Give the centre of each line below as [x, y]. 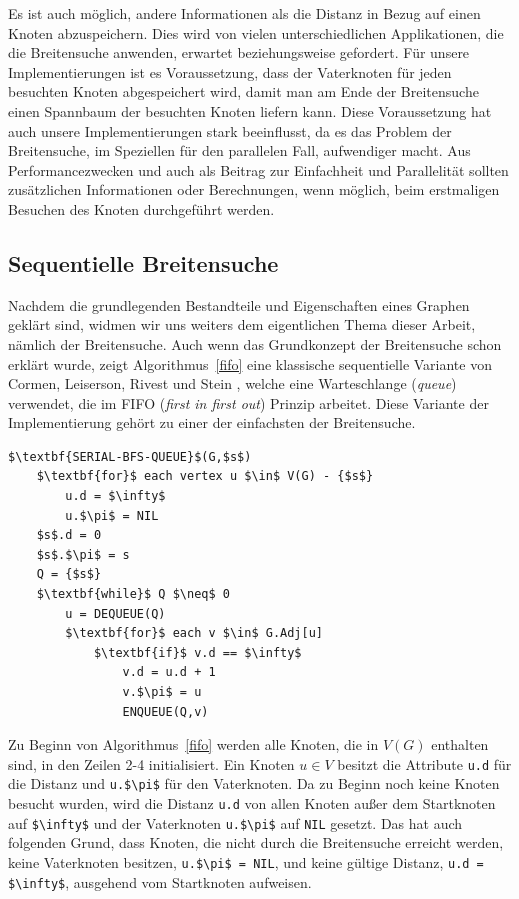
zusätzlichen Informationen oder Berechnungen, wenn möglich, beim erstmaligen [254, 189]
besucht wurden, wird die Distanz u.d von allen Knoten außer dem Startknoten [252, 803]
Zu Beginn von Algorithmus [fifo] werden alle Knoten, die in [193, 744]
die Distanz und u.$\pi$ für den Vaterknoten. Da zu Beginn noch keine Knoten [254, 783]
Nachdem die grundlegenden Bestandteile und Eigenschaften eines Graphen [239, 304]
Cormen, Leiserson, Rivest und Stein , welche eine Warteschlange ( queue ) [232, 383]
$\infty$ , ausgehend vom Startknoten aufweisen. [160, 881]
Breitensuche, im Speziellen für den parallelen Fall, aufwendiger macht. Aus [239, 150]
